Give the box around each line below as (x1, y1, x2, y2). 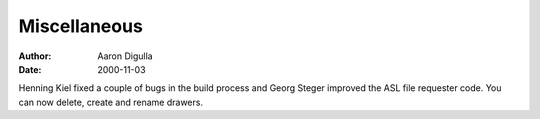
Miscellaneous (18, 15, 144, 37)
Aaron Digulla (97, 50, 154, 62)
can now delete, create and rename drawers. (18, 96, 204, 108)
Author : (18, 50, 52, 62)
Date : (18, 63, 42, 75)
